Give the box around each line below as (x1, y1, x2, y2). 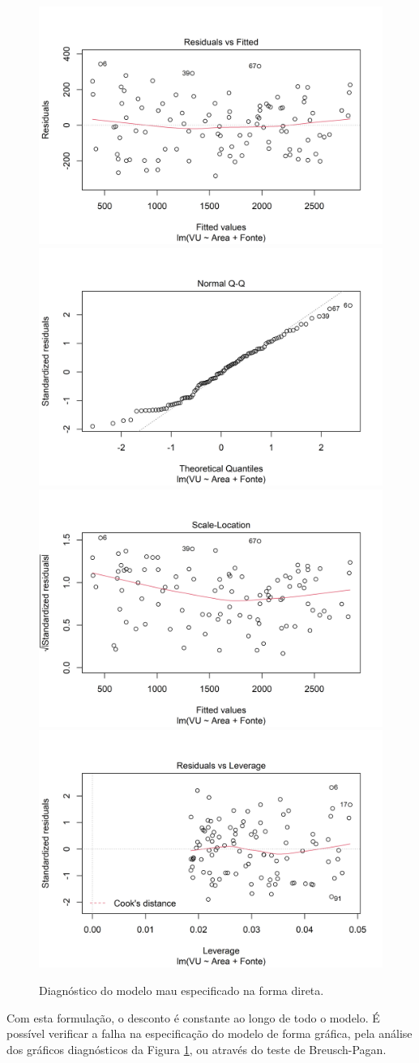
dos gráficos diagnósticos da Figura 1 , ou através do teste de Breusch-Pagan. (6, 1040, 387, 1057)
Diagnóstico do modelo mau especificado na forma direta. (39, 982, 324, 998)
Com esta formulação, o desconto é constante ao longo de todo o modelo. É (6, 1009, 380, 1026)
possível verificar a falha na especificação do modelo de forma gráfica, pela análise (6, 1025, 413, 1042)
